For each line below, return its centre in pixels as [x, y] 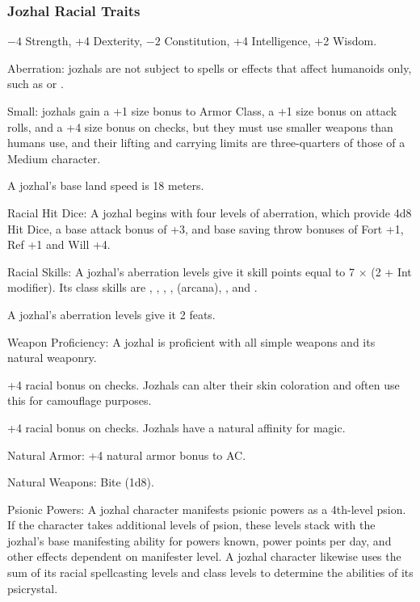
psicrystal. [33, 588]
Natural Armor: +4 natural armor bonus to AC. [127, 455]
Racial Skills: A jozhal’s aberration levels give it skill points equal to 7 [181, 271]
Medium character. [54, 158]
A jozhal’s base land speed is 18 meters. [106, 185]
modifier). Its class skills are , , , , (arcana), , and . [132, 287]
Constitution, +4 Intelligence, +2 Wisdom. [271, 41]
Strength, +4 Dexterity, [84, 41]
